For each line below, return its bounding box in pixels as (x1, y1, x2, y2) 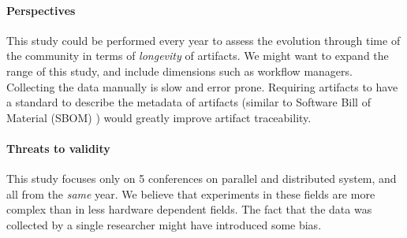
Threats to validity (6, 139, 110, 156)
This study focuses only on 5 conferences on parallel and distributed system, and (6, 170, 397, 187)
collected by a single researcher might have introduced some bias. (6, 216, 322, 232)
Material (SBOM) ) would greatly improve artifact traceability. (6, 109, 312, 125)
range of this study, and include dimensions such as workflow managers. (6, 62, 353, 79)
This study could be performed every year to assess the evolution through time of (6, 32, 401, 48)
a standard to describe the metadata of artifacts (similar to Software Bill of (6, 94, 371, 110)
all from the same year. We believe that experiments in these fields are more (6, 185, 375, 202)
